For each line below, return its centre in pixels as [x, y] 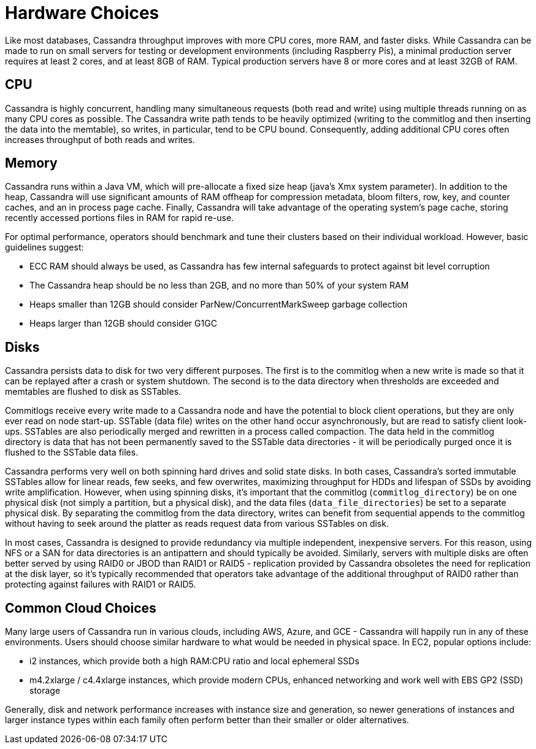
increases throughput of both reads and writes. [100, 139]
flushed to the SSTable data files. [72, 452]
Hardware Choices [82, 13]
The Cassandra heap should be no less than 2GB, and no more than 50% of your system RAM [219, 285]
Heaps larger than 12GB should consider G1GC [123, 324]
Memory [31, 163]
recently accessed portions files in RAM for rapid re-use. [120, 218]
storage [45, 691]
